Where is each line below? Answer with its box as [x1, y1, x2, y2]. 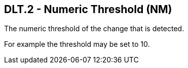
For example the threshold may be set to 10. [4, 40, 150, 49]
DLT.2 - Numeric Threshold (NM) [4, 3, 172, 16]
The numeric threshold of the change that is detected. [4, 24, 184, 33]
